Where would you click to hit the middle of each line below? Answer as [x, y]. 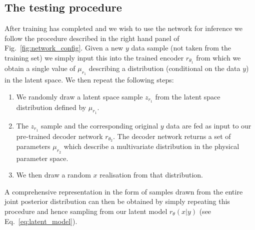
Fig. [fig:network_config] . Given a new [64, 48]
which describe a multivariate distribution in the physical [151, 146]
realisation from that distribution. [151, 175]
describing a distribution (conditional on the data [164, 68]
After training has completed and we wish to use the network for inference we [123, 28]
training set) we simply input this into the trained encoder [94, 57]
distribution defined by [51, 107]
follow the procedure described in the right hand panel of [92, 38]
